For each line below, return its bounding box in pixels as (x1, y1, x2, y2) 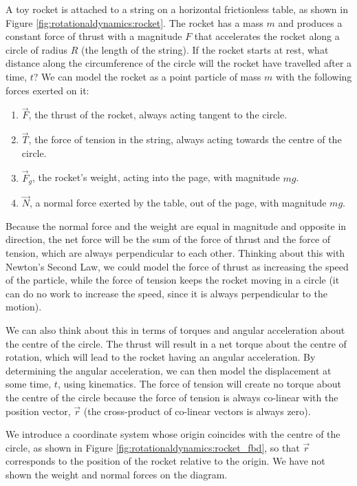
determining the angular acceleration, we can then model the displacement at (6, 363, 332, 377)
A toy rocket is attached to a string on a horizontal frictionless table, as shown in (6, 2, 348, 16)
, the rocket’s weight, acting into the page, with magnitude (32, 170, 280, 184)
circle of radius (6, 42, 67, 56)
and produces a (278, 15, 343, 30)
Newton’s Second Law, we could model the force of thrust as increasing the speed (6, 259, 349, 273)
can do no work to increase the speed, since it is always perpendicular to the (6, 286, 327, 300)
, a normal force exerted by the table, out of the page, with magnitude (30, 196, 327, 210)
